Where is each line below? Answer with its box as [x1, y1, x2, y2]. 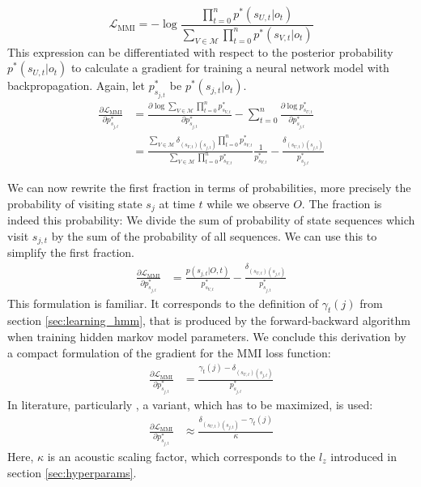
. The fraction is [301, 194, 382, 211]
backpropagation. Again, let [7, 77, 146, 94]
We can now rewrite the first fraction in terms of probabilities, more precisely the [7, 179, 411, 196]
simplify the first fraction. [7, 244, 134, 261]
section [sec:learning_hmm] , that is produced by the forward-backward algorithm [7, 312, 410, 329]
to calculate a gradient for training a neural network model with [70, 59, 389, 76]
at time [159, 194, 195, 211]
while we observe [206, 194, 290, 211]
